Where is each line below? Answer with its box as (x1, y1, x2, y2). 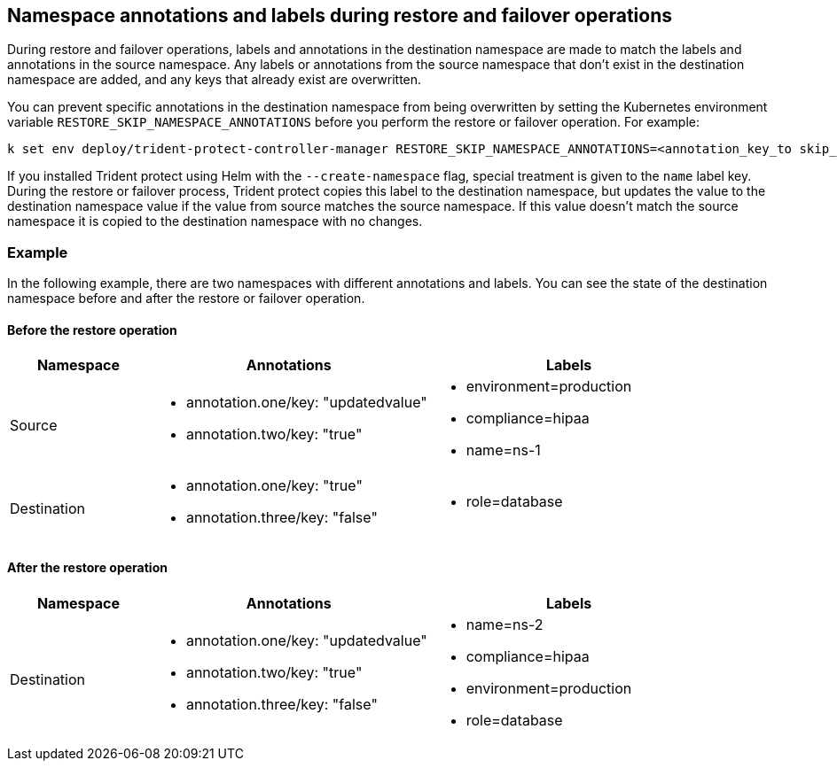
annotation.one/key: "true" (185, 477, 363, 495)
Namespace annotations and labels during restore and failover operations (7, 4, 672, 27)
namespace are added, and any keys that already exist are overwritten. (7, 72, 422, 88)
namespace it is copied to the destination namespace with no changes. (7, 213, 423, 229)
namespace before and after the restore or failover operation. (7, 291, 365, 306)
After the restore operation (7, 560, 168, 575)
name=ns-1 (465, 441, 541, 460)
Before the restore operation (7, 322, 177, 337)
